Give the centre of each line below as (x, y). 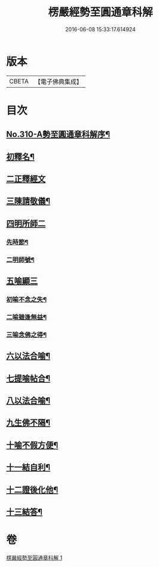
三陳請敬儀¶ (28, 201)
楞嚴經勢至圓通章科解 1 (34, 557)
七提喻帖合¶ (28, 378)
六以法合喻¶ (28, 356)
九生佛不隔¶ (28, 423)
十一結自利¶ (28, 468)
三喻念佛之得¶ (26, 335)
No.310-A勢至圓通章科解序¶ (58, 135)
